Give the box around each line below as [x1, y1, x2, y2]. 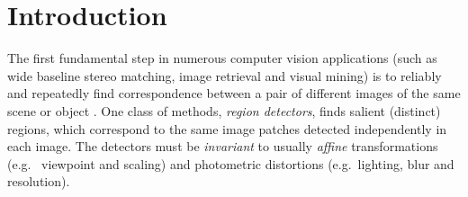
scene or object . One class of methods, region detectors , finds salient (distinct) [7, 101, 441, 120]
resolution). [7, 172, 70, 191]
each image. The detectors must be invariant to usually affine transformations [7, 137, 438, 156]
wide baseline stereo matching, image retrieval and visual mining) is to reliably [7, 66, 442, 85]
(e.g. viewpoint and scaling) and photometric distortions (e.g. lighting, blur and [7, 154, 454, 173]
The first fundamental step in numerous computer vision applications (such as [7, 49, 437, 67]
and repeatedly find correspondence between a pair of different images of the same [7, 84, 461, 103]
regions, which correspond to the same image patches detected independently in [7, 119, 447, 138]
